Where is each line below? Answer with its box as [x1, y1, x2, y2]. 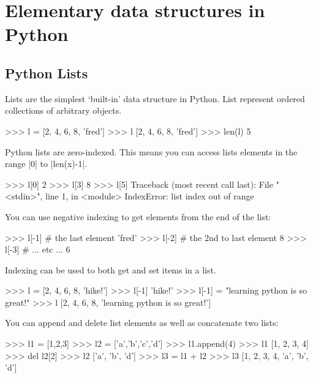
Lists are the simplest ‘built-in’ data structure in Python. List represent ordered [5, 92, 305, 105]
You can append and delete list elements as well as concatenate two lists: [5, 316, 279, 329]
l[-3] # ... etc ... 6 [5, 243, 70, 256]
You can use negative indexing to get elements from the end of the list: [5, 210, 271, 223]
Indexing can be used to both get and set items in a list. [5, 263, 216, 276]
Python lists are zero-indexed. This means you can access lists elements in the [5, 145, 298, 158]
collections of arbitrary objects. [5, 104, 122, 117]
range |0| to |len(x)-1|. [5, 157, 88, 170]
